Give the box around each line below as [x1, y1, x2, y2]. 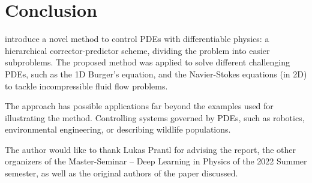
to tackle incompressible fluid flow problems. [5, 79, 168, 92]
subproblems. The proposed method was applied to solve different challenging [5, 56, 290, 68]
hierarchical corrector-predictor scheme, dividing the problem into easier [5, 44, 270, 56]
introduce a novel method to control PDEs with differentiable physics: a [5, 32, 269, 45]
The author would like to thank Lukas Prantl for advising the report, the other [5, 143, 296, 155]
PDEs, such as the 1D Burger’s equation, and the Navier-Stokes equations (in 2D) [5, 67, 307, 80]
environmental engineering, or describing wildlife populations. [5, 123, 231, 136]
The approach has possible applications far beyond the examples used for [5, 100, 274, 112]
